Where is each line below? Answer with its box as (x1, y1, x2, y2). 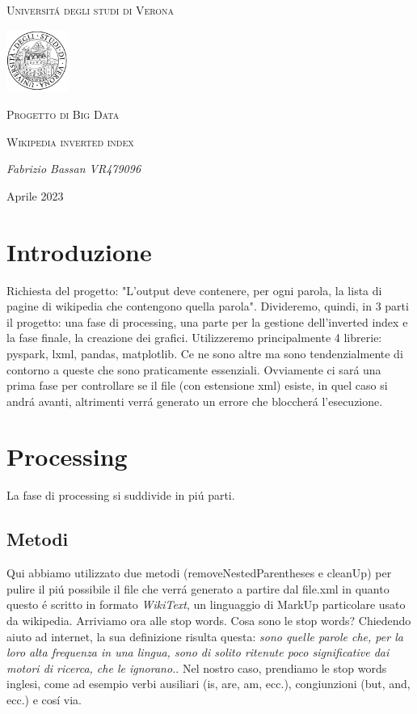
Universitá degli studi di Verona (6, 2, 175, 18)
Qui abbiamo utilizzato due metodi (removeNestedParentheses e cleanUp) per (6, 564, 392, 581)
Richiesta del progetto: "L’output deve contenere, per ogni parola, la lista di (6, 281, 382, 298)
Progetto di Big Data (6, 106, 120, 123)
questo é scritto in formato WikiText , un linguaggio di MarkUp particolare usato (6, 596, 406, 613)
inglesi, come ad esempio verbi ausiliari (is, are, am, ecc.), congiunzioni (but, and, (6, 675, 411, 692)
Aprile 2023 (6, 187, 64, 204)
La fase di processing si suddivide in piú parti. (6, 487, 235, 504)
